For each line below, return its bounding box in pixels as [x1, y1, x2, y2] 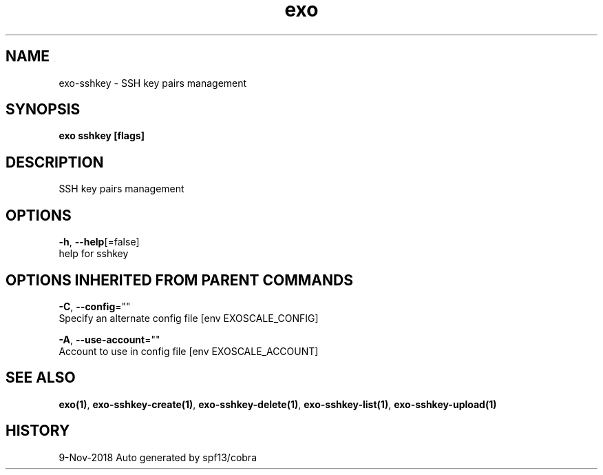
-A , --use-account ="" [59, 333, 160, 345]
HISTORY [6, 422, 70, 440]
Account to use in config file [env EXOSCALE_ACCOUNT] [59, 345, 319, 357]
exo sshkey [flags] [59, 130, 145, 142]
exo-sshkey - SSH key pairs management [59, 77, 247, 89]
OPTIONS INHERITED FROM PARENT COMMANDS [6, 271, 353, 289]
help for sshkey [59, 247, 129, 260]
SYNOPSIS [6, 101, 81, 119]
